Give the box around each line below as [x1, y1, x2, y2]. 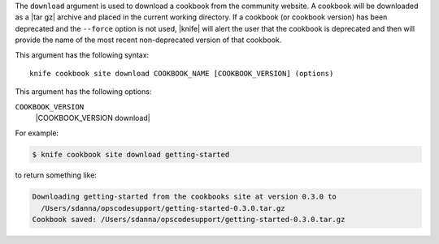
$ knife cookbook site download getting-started [32, 150, 230, 159]
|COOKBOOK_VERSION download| [35, 113, 150, 123]
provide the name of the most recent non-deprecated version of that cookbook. [15, 35, 282, 45]
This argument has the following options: [15, 87, 152, 96]
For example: [15, 128, 59, 138]
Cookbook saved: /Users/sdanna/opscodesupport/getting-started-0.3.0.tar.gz [32, 215, 346, 225]
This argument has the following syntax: [15, 49, 150, 60]
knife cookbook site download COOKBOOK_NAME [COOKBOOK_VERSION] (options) [29, 69, 334, 78]
